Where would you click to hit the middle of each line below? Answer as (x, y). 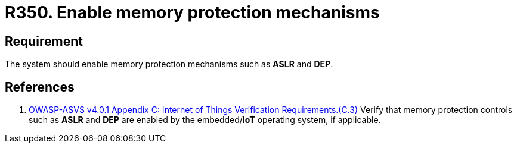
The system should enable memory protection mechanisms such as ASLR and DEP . (169, 64)
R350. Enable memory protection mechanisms (192, 12)
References (40, 87)
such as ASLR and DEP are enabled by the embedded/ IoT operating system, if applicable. (205, 120)
